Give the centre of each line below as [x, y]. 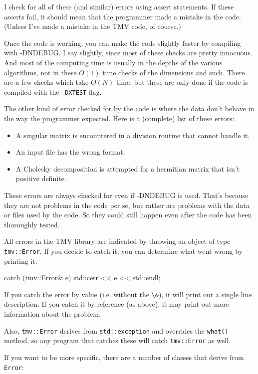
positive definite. [41, 178]
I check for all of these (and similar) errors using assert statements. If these [119, 6]
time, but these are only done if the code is [182, 82]
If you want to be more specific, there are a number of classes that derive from [124, 357]
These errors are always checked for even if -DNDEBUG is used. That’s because [126, 195]
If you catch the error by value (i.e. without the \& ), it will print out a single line [128, 294]
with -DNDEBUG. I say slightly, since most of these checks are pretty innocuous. [128, 53]
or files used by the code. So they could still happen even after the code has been [128, 215]
